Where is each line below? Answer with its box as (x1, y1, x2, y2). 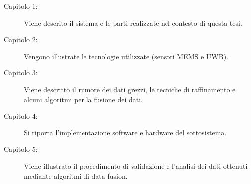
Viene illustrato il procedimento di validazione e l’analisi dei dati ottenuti (24, 160, 248, 171)
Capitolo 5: (4, 144, 38, 154)
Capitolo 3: (4, 67, 38, 78)
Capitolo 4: (4, 111, 38, 121)
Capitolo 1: (4, 1, 38, 11)
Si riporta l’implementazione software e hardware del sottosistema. (24, 127, 227, 137)
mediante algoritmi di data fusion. (24, 170, 128, 181)
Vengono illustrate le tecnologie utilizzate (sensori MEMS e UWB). (24, 51, 228, 61)
